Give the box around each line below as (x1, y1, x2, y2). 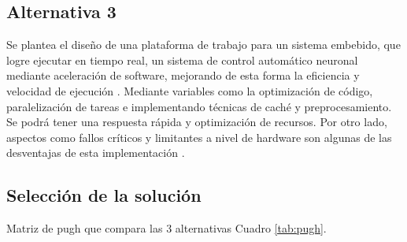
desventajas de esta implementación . (6, 144, 185, 161)
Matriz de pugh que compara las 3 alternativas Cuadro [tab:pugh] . (6, 220, 327, 236)
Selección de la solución (6, 183, 202, 207)
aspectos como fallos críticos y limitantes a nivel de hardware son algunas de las (6, 128, 392, 145)
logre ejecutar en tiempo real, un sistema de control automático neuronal (6, 51, 358, 68)
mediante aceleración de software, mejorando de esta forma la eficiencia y (6, 67, 360, 84)
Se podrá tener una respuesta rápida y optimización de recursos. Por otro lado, (6, 114, 387, 130)
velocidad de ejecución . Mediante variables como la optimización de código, (6, 82, 373, 99)
